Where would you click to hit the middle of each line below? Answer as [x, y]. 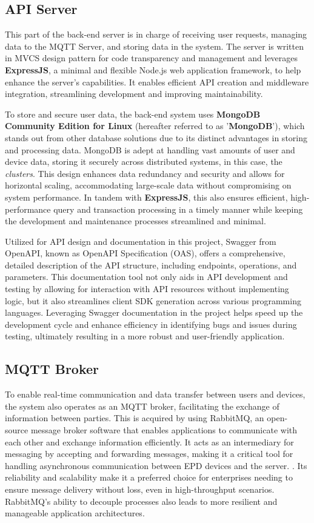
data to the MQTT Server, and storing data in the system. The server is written [154, 46]
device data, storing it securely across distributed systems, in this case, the [144, 162]
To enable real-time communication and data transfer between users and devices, [155, 394]
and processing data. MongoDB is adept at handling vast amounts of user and [150, 149]
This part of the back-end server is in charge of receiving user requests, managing [156, 34]
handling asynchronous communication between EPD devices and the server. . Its [156, 465]
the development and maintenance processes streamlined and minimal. [135, 221]
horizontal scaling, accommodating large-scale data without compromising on [148, 185]
